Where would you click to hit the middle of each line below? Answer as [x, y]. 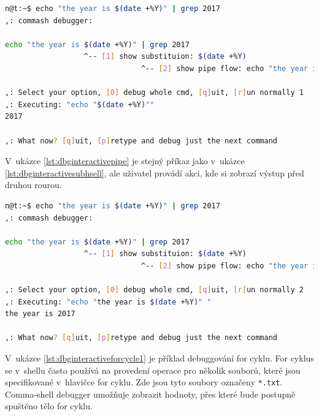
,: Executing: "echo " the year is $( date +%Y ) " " [108, 302]
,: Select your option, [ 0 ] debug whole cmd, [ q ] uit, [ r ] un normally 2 [154, 290]
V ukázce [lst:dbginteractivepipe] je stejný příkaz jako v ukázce [125, 161]
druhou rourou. [33, 185]
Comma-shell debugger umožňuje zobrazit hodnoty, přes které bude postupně [150, 394]
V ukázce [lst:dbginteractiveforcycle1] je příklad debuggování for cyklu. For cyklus [159, 358]
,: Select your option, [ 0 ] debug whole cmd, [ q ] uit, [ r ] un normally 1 [154, 93]
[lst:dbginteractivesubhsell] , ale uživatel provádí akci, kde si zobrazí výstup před [155, 172]
